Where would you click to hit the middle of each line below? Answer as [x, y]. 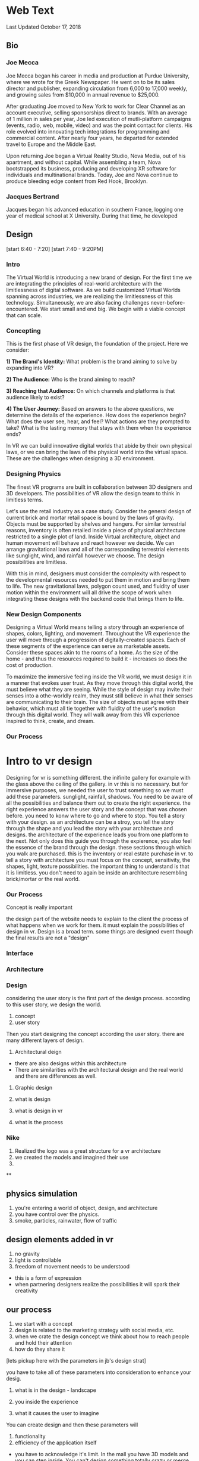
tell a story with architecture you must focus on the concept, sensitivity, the [98, 860]
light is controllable [38, 1260]
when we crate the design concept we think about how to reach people [102, 1336]
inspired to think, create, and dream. [50, 721]
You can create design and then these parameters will [72, 1425]
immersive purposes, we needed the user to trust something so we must [95, 790]
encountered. [23, 309]
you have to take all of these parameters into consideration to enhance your [99, 1372]
